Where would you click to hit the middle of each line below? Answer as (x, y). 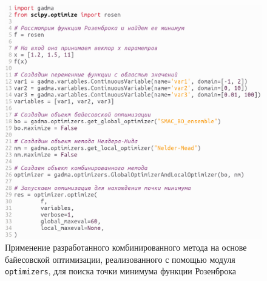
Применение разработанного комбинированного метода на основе (126, 247)
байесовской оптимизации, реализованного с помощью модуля (120, 259)
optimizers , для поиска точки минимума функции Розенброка (120, 271)
